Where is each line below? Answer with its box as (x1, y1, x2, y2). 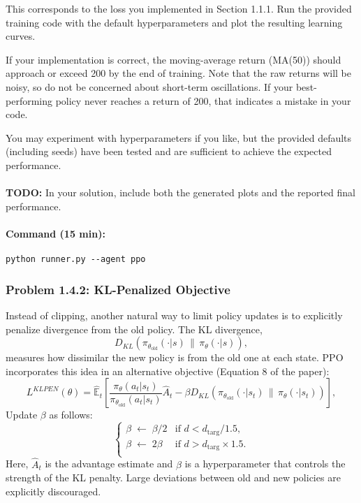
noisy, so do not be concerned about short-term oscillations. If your (6, 79, 293, 94)
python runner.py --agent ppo (6, 254, 146, 265)
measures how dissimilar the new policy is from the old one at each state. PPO (6, 350, 344, 365)
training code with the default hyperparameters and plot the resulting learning (6, 15, 343, 29)
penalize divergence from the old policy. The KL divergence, (6, 321, 263, 336)
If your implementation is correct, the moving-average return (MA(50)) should (6, 52, 341, 66)
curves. (6, 29, 36, 43)
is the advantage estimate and (45, 456, 173, 471)
